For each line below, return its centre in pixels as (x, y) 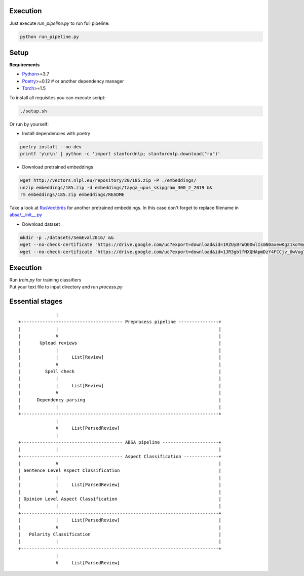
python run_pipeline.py (50, 36)
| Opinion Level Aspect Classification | (120, 499)
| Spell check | (120, 371)
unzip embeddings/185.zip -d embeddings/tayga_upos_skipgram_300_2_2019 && (116, 188)
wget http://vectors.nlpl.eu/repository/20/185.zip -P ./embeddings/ (108, 180)
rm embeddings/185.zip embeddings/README (72, 195)
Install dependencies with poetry (56, 133)
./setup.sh (33, 111)
